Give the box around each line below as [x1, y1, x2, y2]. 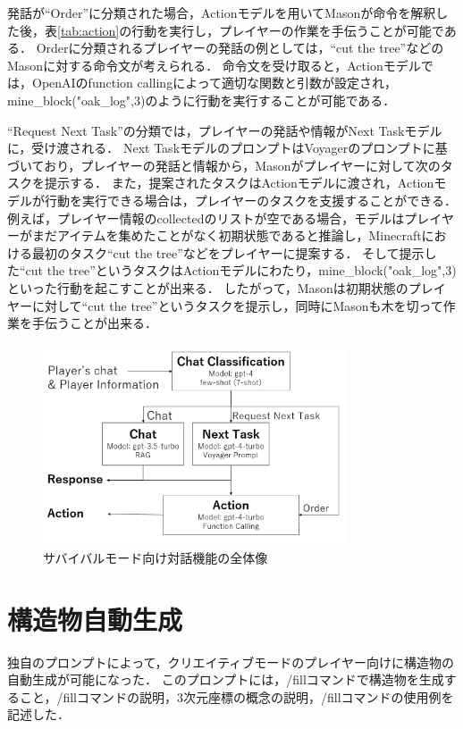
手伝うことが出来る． [31, 314, 157, 332]
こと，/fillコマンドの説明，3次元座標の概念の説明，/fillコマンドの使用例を [19, 687, 454, 706]
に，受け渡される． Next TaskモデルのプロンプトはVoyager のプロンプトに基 [7, 138, 448, 157]
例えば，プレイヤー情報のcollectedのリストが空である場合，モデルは [7, 208, 405, 227]
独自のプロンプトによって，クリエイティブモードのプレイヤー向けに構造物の [7, 652, 454, 671]
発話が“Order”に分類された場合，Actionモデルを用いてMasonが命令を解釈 [7, 4, 436, 21]
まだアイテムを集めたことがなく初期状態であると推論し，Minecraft [31, 226, 422, 245]
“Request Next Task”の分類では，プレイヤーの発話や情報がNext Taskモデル [7, 121, 442, 139]
